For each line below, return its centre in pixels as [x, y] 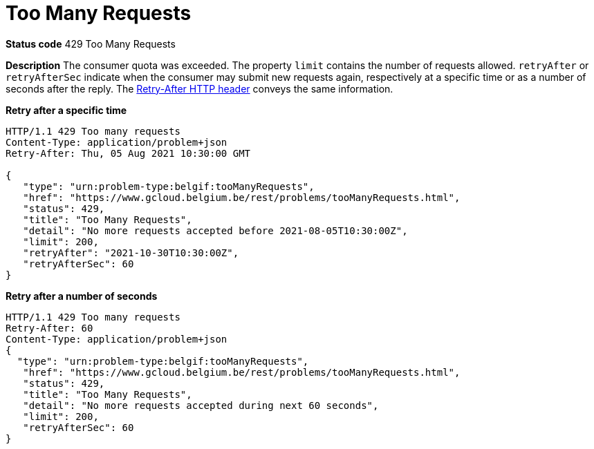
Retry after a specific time [66, 110]
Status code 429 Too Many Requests [91, 44]
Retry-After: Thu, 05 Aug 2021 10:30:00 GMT [128, 153]
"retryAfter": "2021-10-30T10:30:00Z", [131, 252]
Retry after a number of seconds [82, 296]
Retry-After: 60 [49, 328]
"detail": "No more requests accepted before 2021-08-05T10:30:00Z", [215, 230]
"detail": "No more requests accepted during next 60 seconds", [201, 405]
